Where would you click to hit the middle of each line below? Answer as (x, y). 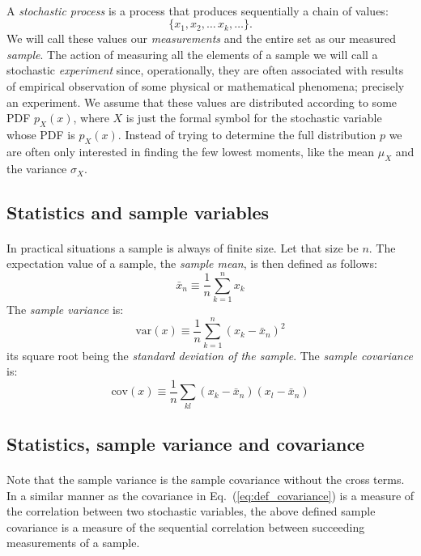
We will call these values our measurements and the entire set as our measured (201, 38)
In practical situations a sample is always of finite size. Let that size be (183, 247)
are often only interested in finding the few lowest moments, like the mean (191, 151)
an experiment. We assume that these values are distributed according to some (202, 102)
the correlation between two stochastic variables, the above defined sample (191, 511)
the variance (37, 168)
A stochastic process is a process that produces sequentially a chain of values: (198, 10)
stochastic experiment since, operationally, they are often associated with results (205, 70)
